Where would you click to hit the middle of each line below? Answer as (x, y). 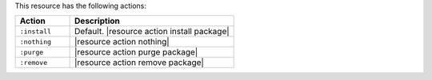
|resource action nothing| (122, 42)
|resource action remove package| (139, 63)
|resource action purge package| (136, 52)
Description (97, 21)
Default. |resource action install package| (152, 32)
